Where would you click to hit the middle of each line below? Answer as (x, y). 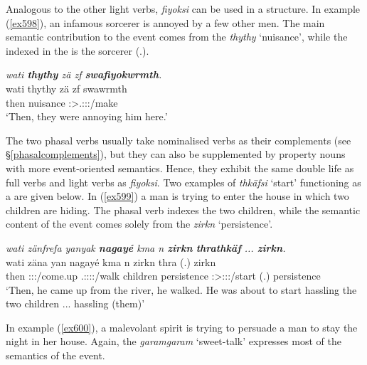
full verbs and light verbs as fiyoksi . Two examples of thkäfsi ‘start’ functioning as (183, 182)
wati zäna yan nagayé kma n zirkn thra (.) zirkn (111, 261)
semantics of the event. (55, 355)
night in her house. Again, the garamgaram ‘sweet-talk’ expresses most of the (174, 341)
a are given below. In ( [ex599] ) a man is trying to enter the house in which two (177, 196)
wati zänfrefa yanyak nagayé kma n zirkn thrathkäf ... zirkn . (146, 247)
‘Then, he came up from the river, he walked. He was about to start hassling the (181, 289)
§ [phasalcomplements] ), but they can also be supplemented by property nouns (176, 154)
